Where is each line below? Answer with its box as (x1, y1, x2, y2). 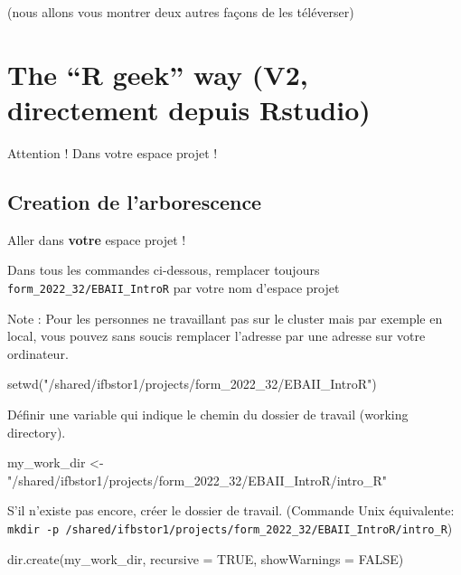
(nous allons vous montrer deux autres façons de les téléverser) (7, 3, 354, 21)
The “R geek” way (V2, (7, 55, 308, 92)
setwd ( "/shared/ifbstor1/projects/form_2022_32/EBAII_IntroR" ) (7, 374, 377, 393)
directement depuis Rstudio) (7, 90, 371, 127)
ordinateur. (7, 344, 69, 363)
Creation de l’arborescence (7, 187, 262, 215)
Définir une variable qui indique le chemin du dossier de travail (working (7, 404, 409, 423)
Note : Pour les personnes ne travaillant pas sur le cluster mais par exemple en (7, 308, 443, 327)
